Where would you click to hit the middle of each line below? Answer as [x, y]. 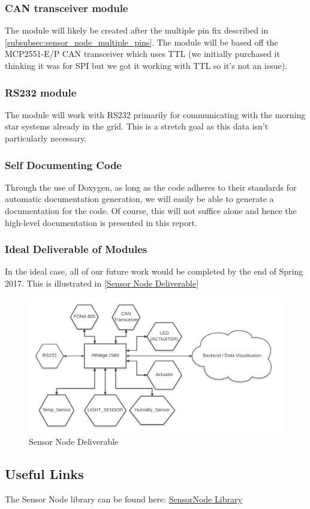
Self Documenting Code [63, 165]
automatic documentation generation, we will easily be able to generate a [139, 199]
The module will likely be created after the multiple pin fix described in [137, 30]
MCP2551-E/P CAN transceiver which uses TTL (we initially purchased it [142, 54]
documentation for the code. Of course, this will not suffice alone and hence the [151, 210]
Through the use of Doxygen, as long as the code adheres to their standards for [151, 187]
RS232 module [41, 92]
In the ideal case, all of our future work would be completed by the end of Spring [154, 271]
